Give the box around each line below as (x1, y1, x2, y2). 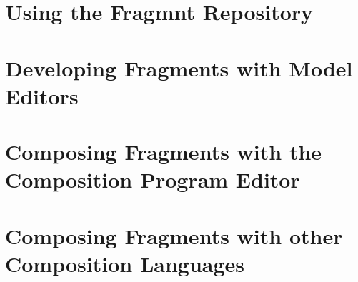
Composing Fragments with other (5, 221, 343, 250)
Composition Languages (5, 248, 245, 278)
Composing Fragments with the (5, 137, 322, 166)
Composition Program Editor (5, 165, 300, 194)
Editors (5, 81, 79, 110)
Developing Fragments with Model (5, 53, 353, 82)
